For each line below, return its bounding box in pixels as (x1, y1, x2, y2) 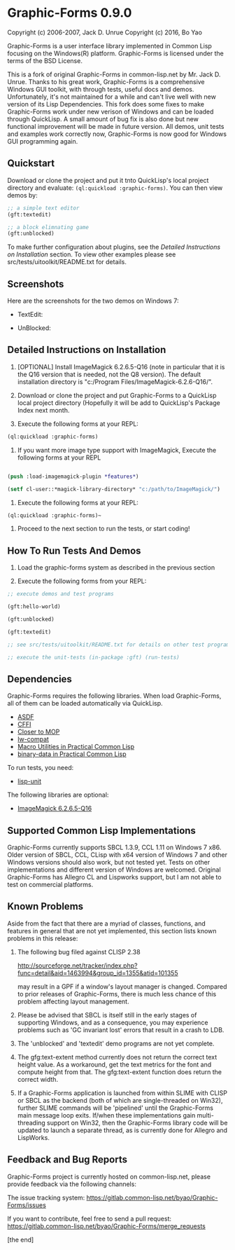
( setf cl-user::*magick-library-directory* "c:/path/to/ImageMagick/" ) (7, 486, 220, 493)
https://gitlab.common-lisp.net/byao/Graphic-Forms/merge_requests (7, 1221, 206, 1230)
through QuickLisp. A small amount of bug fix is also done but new (7, 114, 199, 123)
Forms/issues (7, 1200, 47, 1209)
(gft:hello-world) (7, 603, 61, 610)
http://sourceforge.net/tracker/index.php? (17, 961, 138, 970)
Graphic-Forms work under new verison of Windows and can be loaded (7, 107, 214, 116)
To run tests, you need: (7, 764, 74, 772)
